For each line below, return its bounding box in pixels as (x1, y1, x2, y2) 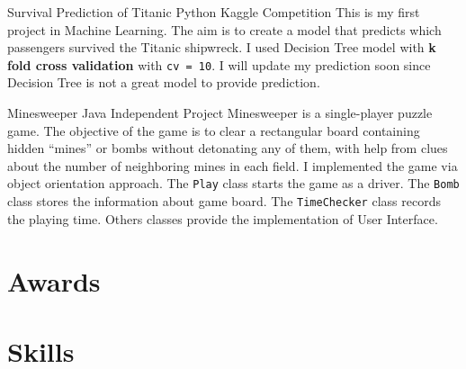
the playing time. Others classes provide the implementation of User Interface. (7, 209, 438, 228)
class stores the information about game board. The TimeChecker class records (7, 192, 441, 211)
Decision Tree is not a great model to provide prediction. (7, 73, 320, 92)
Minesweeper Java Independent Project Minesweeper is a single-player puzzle (7, 103, 433, 122)
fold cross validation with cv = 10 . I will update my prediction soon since (7, 55, 431, 74)
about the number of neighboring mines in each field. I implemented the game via (7, 156, 458, 175)
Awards (7, 262, 101, 299)
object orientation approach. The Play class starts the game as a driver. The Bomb (7, 174, 460, 193)
